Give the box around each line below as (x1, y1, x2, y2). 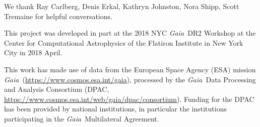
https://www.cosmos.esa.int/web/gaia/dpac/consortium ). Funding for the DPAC (4, 93, 254, 104)
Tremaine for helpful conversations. (4, 11, 112, 21)
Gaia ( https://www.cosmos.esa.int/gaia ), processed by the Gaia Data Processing (4, 74, 256, 84)
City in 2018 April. (4, 47, 62, 58)
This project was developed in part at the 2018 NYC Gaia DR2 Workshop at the (4, 28, 256, 38)
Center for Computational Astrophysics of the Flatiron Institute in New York (4, 37, 243, 48)
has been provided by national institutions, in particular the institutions (4, 103, 227, 114)
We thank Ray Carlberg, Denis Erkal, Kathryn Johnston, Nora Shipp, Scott (4, 1, 239, 11)
